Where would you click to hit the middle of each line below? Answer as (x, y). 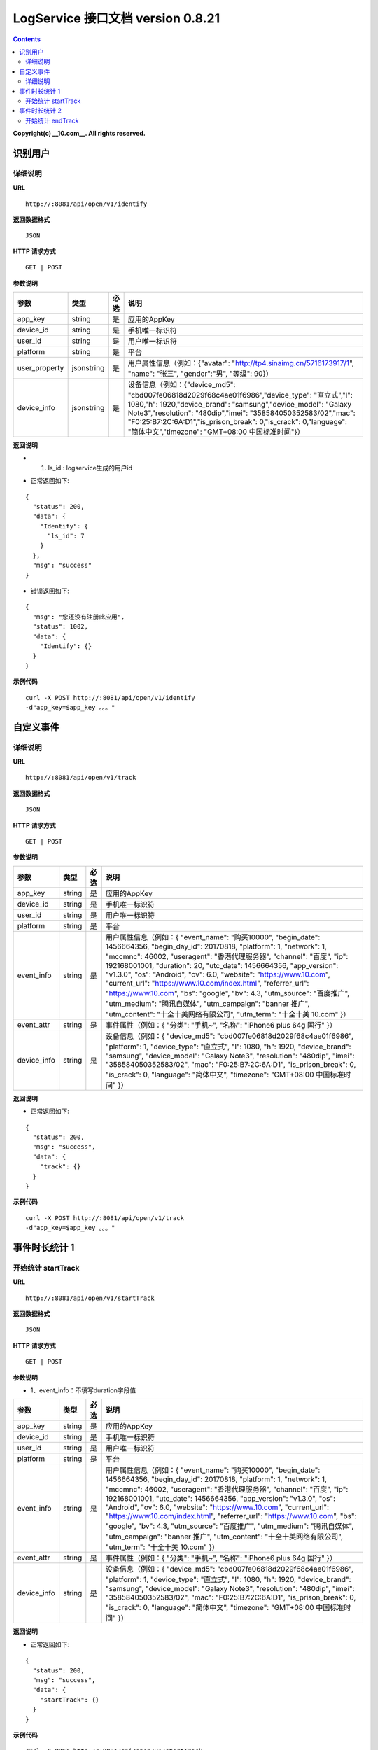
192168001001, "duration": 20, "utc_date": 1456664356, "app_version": (222, 965)
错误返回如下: (50, 591)
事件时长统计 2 (41, 111)
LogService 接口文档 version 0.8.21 (117, 18)
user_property (41, 367)
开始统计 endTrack (52, 120)
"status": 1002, (61, 627)
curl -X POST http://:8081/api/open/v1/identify (110, 698)
